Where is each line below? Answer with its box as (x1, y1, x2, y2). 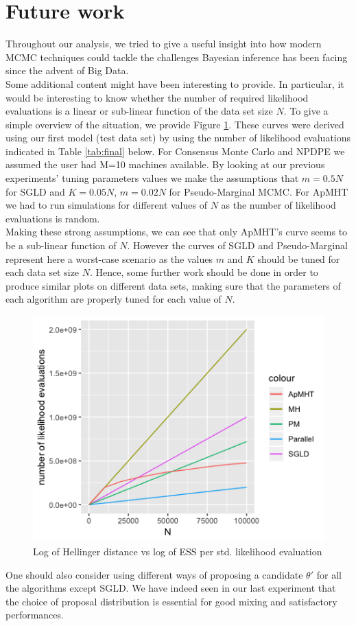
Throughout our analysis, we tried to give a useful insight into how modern (5, 36, 322, 51)
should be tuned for (257, 251, 340, 266)
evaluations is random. (5, 211, 100, 225)
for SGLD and (5, 184, 65, 198)
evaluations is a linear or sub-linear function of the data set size (5, 104, 273, 118)
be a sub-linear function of (5, 238, 117, 253)
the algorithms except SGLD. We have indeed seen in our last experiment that (5, 581, 336, 595)
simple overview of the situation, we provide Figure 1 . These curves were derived (5, 117, 344, 131)
